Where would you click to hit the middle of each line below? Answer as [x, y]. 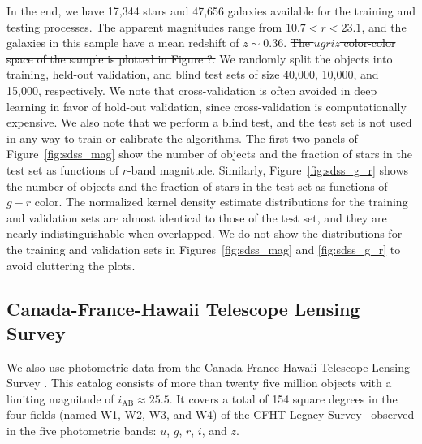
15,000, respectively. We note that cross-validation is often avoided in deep [192, 90]
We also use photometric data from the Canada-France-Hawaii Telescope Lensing [208, 366]
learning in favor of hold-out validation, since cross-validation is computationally [207, 106]
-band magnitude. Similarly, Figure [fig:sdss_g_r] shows [268, 169]
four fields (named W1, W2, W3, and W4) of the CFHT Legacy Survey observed [211, 414]
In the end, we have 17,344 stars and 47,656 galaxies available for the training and [211, 11]
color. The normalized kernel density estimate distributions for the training [221, 202]
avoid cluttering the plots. [71, 265]
